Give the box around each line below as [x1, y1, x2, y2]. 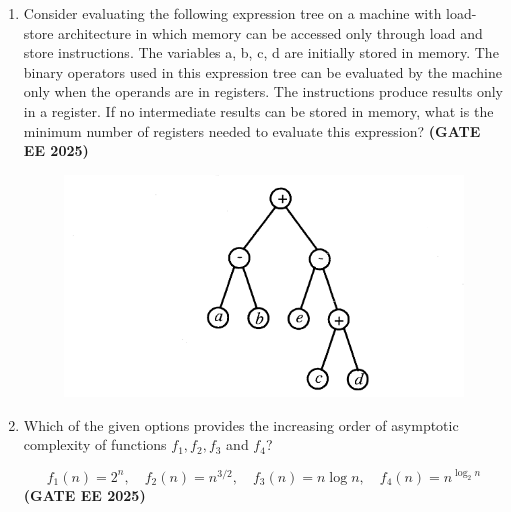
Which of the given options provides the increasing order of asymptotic [23, 414, 459, 435]
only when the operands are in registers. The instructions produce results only [23, 81, 503, 102]
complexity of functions [23, 434, 167, 455]
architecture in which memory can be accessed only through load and [58, 22, 483, 43]
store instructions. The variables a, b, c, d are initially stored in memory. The [23, 42, 499, 63]
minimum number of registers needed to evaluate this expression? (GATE [23, 120, 481, 141]
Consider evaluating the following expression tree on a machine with [23, 3, 442, 23]
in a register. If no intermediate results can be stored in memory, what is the [23, 100, 494, 121]
